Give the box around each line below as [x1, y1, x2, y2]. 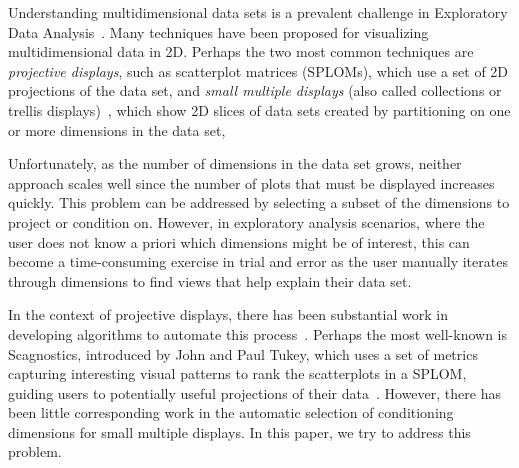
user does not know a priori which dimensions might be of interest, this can [8, 231, 470, 252]
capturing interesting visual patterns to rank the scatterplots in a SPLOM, [8, 363, 467, 384]
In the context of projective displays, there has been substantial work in [8, 304, 448, 325]
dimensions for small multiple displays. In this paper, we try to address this [8, 421, 471, 442]
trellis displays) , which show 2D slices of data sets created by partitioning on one [8, 99, 511, 120]
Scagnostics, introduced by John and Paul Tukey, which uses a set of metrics [8, 343, 478, 364]
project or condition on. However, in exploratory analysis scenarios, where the [8, 211, 485, 232]
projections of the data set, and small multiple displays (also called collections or [8, 80, 502, 101]
